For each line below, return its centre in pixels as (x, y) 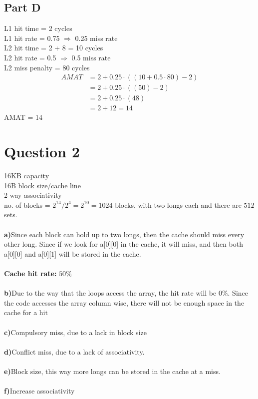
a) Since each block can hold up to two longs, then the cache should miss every (124, 234)
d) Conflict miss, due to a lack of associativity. (74, 351)
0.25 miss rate (96, 38)
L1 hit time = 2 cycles (38, 28)
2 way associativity (33, 195)
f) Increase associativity (39, 391)
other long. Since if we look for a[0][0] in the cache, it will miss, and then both (124, 244)
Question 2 (42, 152)
